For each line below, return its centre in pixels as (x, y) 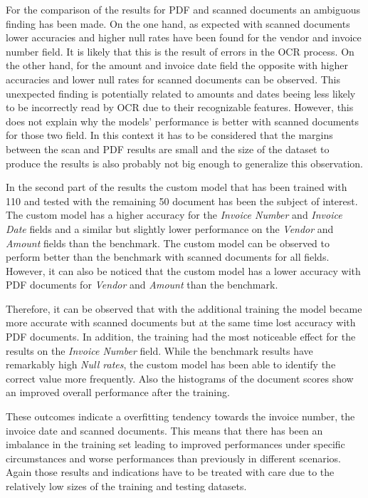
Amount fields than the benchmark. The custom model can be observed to (168, 243)
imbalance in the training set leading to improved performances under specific (175, 444)
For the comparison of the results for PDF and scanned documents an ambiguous (183, 9)
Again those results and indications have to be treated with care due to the (170, 472)
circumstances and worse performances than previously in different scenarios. (173, 458)
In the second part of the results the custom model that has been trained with (177, 187)
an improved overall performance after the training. (118, 392)
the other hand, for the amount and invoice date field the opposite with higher (177, 65)
